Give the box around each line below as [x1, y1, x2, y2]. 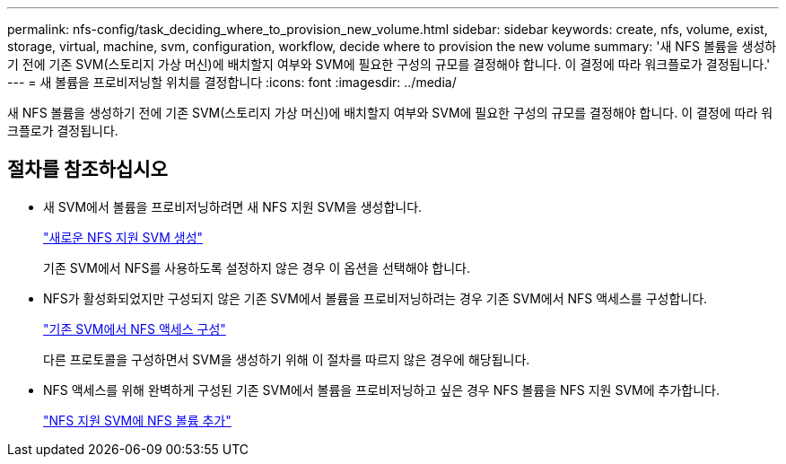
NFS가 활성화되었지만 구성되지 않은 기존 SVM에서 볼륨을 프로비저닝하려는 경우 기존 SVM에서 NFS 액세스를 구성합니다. [43, 290, 708, 306]
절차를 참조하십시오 [7, 158, 168, 181]
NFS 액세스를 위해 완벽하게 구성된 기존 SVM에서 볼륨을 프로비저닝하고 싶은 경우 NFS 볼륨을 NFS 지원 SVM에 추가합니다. [43, 381, 720, 398]
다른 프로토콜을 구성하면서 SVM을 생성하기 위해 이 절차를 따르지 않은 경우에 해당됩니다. [43, 351, 530, 367]
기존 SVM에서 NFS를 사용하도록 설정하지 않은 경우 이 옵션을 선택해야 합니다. [43, 259, 471, 276]
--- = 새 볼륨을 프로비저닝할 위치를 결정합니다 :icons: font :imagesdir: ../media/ [7, 74, 457, 90]
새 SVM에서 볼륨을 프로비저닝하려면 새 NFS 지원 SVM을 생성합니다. [43, 198, 423, 214]
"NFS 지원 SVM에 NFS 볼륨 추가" [43, 412, 231, 428]
